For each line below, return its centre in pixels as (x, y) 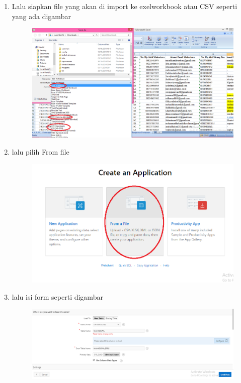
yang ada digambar (41, 16)
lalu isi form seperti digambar (57, 296)
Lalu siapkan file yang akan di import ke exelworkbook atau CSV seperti (125, 6)
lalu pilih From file (41, 151)
